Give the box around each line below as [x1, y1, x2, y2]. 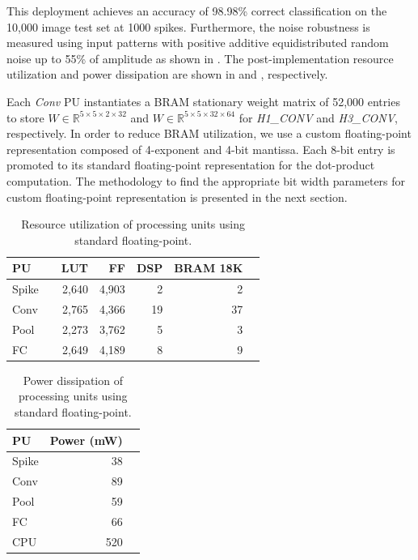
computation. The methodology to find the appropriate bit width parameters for [6, 172, 406, 189]
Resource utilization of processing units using [21, 216, 246, 233]
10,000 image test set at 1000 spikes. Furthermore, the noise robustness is [6, 18, 370, 35]
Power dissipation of [23, 371, 123, 388]
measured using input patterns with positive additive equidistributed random [6, 34, 389, 51]
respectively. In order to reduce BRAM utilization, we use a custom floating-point [6, 125, 412, 142]
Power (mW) [49, 431, 123, 448]
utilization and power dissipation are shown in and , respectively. [6, 66, 328, 83]
